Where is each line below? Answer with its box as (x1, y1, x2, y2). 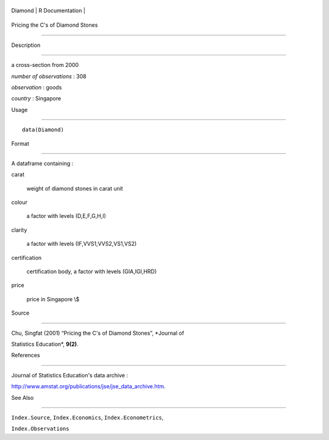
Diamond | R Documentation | (11, 7, 85, 14)
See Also (11, 394, 34, 401)
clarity (11, 226, 27, 234)
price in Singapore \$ (26, 295, 80, 302)
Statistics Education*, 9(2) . (11, 340, 79, 347)
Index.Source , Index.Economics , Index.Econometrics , (11, 414, 164, 421)
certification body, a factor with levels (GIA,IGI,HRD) (26, 268, 157, 275)
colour (11, 198, 27, 206)
